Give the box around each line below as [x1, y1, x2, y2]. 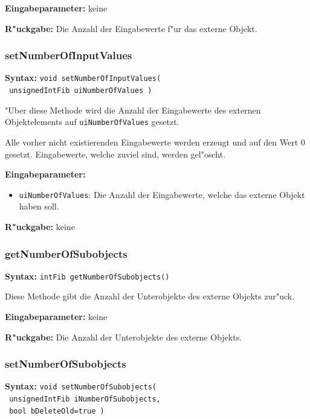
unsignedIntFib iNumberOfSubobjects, [9, 395, 161, 404]
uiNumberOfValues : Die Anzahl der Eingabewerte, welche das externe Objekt [19, 188, 305, 200]
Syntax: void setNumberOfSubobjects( [5, 380, 157, 392]
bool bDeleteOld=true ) [9, 406, 105, 415]
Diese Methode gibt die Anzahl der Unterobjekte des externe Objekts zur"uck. [5, 290, 295, 302]
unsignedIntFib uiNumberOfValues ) [9, 86, 152, 95]
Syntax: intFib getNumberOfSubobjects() [5, 269, 170, 282]
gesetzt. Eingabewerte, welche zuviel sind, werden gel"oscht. [5, 147, 226, 160]
